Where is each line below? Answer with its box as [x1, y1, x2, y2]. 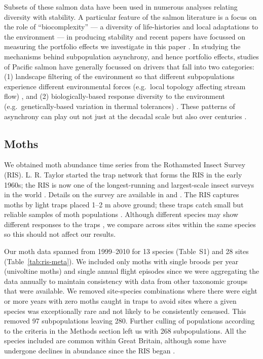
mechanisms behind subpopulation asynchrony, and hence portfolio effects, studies [4, 51, 259, 61]
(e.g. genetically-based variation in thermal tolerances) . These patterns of [4, 100, 235, 111]
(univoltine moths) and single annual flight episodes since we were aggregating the [4, 266, 259, 276]
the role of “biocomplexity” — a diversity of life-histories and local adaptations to [4, 21, 258, 32]
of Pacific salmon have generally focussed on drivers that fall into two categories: [4, 61, 254, 71]
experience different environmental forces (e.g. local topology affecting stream [4, 81, 246, 91]
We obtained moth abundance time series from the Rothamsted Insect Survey [4, 159, 246, 170]
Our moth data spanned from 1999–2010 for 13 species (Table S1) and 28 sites [4, 246, 249, 257]
